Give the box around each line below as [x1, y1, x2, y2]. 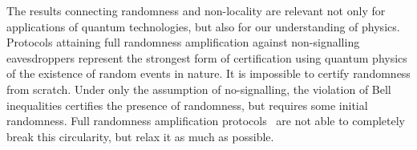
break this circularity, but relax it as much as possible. [6, 128, 274, 144]
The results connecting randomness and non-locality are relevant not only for [6, 2, 386, 18]
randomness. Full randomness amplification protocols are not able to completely [6, 112, 405, 129]
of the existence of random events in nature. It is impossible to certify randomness [6, 65, 411, 82]
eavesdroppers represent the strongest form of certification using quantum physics [6, 49, 407, 66]
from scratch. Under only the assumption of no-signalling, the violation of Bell [6, 80, 391, 97]
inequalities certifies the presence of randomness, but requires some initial [6, 96, 368, 113]
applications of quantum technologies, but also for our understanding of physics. [6, 18, 400, 34]
